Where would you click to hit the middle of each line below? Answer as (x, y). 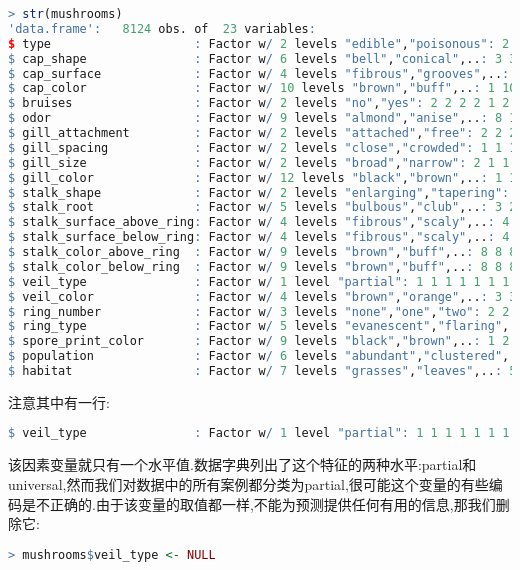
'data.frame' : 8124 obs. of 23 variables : (162, 28)
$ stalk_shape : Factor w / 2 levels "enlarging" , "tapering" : (259, 192)
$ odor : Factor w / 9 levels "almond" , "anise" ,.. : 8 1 (262, 118)
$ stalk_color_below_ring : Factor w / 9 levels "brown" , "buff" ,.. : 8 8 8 (262, 266)
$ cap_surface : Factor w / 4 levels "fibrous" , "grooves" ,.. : (259, 73)
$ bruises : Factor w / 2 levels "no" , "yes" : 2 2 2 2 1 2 (259, 103)
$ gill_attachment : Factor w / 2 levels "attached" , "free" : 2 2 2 (262, 133)
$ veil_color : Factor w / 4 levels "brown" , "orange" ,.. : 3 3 (262, 296)
